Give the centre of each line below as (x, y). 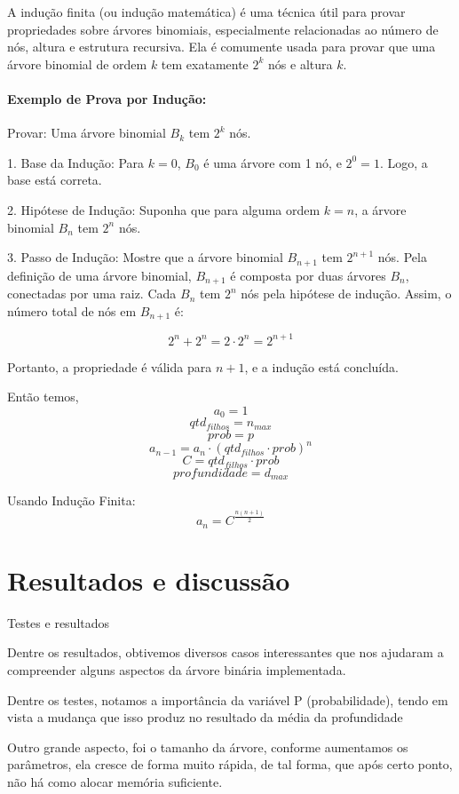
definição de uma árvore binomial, (99, 275)
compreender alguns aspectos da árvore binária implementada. (177, 669)
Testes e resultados (59, 622)
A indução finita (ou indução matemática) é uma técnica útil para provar (206, 12)
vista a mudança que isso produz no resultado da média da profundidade (205, 717)
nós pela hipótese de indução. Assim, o (346, 294)
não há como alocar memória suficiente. (115, 781)
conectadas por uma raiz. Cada (92, 294)
